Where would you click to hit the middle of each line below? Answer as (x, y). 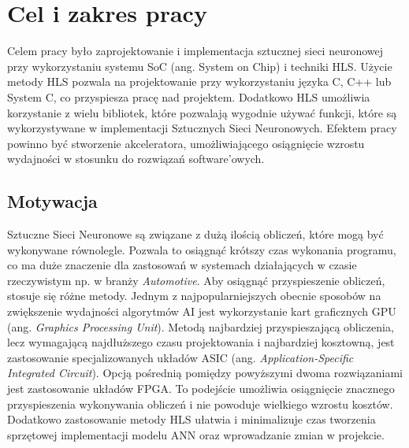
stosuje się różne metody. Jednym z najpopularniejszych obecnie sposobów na (194, 296)
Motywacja (52, 201)
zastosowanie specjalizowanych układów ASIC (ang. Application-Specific (180, 357)
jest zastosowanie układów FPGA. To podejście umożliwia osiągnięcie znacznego (201, 389)
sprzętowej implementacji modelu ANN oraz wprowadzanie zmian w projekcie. (196, 434)
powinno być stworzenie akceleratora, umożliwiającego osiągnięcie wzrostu (186, 143)
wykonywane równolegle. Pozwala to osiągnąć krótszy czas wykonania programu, (202, 249)
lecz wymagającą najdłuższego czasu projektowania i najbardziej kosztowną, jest (201, 342)
